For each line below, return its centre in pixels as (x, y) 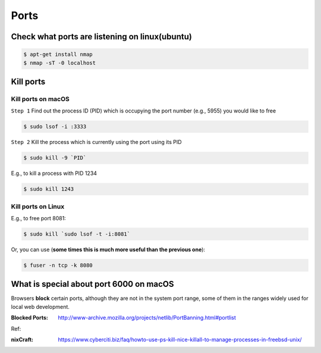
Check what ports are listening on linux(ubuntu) (102, 37)
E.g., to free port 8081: (39, 218)
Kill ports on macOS (40, 99)
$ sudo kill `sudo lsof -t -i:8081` (77, 234)
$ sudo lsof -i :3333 (55, 127)
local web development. (40, 307)
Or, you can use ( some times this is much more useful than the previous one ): (108, 249)
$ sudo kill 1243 (49, 189)
